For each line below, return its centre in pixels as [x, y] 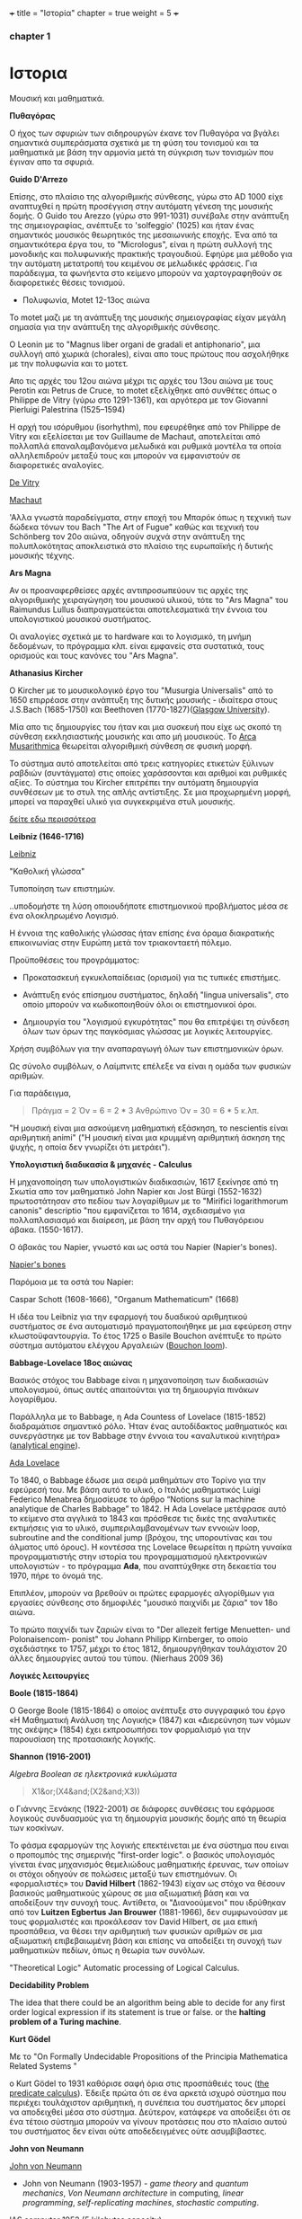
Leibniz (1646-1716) [47, 836]
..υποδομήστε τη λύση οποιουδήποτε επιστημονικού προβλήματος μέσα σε [149, 906]
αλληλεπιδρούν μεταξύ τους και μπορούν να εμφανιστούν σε [125, 455]
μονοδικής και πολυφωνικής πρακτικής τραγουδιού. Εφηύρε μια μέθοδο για [151, 253]
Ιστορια [39, 73]
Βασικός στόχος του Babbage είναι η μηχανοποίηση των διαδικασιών [139, 1380]
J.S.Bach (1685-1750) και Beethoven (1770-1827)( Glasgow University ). [140, 709]
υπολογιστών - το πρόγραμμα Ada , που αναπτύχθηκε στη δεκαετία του [143, 1566]
